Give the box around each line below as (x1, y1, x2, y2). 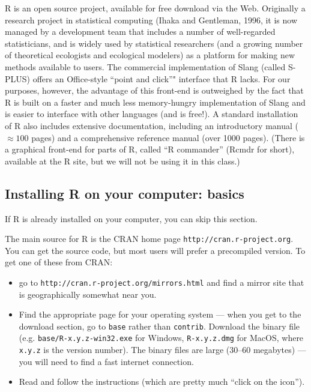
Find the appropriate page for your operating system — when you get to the (19, 308, 301, 321)
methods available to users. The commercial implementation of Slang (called (5, 60, 286, 73)
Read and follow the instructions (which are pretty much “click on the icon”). (19, 375, 305, 388)
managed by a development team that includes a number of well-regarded (5, 25, 276, 38)
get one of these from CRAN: (5, 256, 113, 268)
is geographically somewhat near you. (19, 288, 157, 300)
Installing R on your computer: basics (5, 184, 244, 202)
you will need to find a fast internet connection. (19, 355, 194, 367)
